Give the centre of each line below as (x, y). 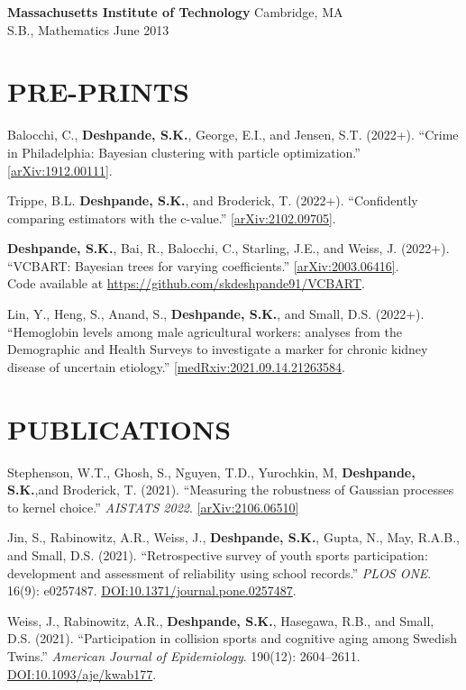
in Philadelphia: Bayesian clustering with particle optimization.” (184, 152)
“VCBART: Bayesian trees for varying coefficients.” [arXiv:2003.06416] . (203, 265)
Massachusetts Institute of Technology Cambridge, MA (175, 12)
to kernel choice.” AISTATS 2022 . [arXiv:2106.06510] (153, 507)
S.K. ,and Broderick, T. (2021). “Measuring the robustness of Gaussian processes (231, 490)
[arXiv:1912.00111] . (60, 170)
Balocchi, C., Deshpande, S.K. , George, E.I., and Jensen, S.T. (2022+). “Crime (233, 135)
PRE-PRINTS (98, 91)
